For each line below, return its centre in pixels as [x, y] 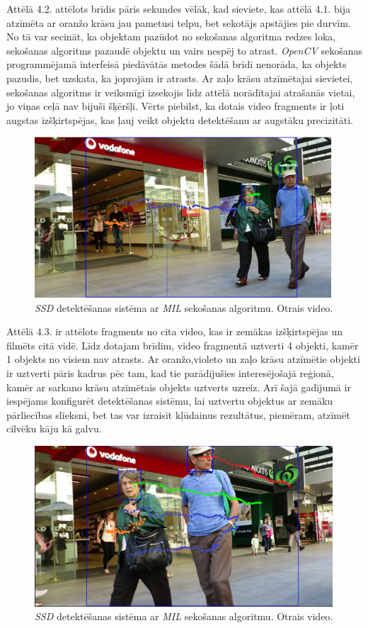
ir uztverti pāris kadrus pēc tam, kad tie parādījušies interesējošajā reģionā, [170, 373]
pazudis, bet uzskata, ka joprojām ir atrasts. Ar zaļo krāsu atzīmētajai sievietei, [180, 78]
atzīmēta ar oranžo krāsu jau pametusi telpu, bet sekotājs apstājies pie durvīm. [179, 22]
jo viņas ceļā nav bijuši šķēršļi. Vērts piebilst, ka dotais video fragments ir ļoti [176, 106]
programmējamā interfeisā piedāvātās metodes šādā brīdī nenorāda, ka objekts [177, 64]
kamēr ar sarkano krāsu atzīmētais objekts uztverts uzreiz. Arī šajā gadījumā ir [179, 387]
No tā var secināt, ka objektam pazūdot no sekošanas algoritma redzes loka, [171, 37]
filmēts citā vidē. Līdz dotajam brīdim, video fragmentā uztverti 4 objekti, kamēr [183, 345]
